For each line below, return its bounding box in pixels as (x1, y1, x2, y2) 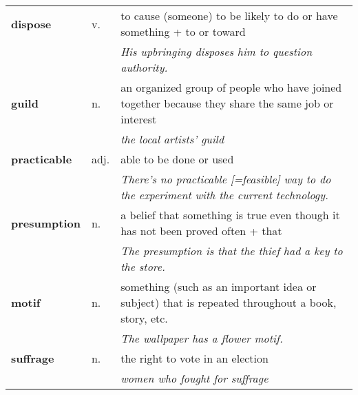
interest (120, 111, 157, 127)
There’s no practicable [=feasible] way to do (120, 171, 331, 187)
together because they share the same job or (120, 95, 334, 111)
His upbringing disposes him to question (120, 43, 313, 59)
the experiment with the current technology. (120, 187, 328, 203)
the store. (120, 259, 166, 274)
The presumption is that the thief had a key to (120, 243, 343, 259)
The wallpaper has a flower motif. (120, 330, 283, 346)
